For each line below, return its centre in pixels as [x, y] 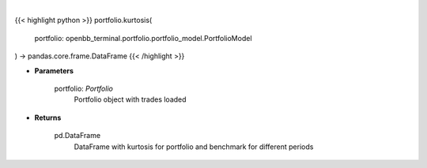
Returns [48, 118]
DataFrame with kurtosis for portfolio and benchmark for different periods [194, 147]
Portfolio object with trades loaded [130, 99]
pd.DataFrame [77, 136]
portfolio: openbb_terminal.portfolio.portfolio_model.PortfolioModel [143, 38]
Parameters [54, 70]
